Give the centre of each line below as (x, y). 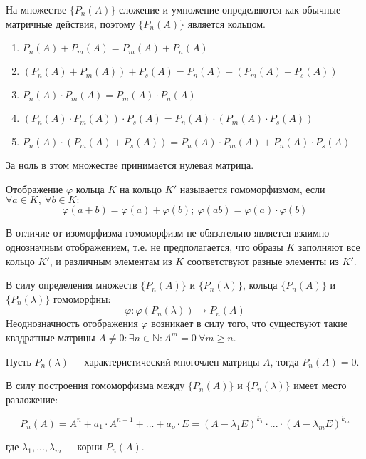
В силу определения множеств (72, 285)
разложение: (32, 399)
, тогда (284, 361)
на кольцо (141, 189)
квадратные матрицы (51, 337)
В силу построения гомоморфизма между (95, 385)
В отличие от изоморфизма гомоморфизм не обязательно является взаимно (168, 233)
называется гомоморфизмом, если (252, 189)
